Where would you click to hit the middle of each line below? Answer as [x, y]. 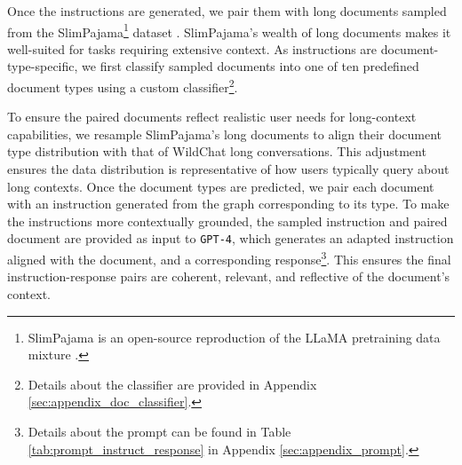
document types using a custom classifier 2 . [123, 86]
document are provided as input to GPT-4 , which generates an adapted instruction [231, 238]
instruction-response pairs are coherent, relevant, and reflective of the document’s [229, 276]
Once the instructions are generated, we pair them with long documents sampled [227, 11]
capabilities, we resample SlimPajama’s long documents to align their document [225, 134]
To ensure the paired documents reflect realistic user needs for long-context [212, 117]
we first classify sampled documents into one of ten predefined [251, 66]
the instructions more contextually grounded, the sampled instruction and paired [227, 221]
